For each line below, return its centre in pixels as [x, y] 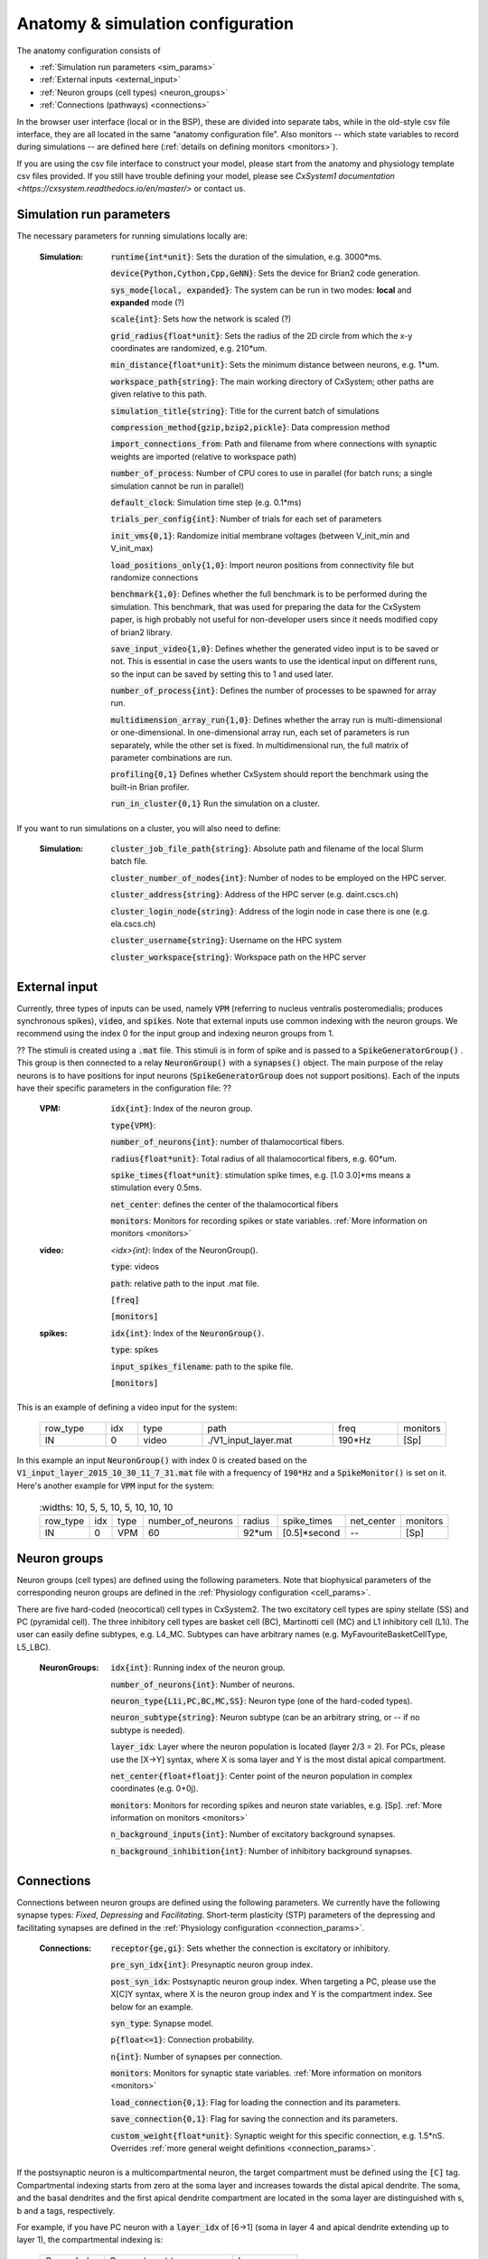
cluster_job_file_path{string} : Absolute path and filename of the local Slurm [267, 848]
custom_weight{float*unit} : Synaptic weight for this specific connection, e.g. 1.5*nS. [277, 2135]
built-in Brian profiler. [150, 787]
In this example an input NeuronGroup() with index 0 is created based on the [162, 1460]
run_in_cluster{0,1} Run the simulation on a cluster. [216, 803]
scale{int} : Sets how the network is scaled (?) [201, 319]
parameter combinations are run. [172, 758]
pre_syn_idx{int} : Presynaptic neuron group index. [212, 1964]
